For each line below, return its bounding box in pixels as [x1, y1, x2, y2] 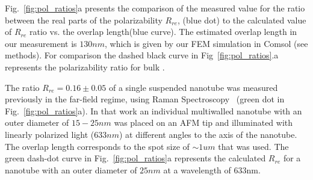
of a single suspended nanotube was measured [108, 81, 278, 93]
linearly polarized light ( [5, 128, 95, 140]
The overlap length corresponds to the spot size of [5, 140, 190, 152]
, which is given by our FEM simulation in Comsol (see [104, 37, 308, 49]
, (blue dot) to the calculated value [178, 13, 306, 26]
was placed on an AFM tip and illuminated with [114, 116, 293, 129]
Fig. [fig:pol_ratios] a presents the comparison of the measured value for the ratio [5, 2, 305, 14]
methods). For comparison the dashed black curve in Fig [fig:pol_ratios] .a [5, 49, 279, 61]
